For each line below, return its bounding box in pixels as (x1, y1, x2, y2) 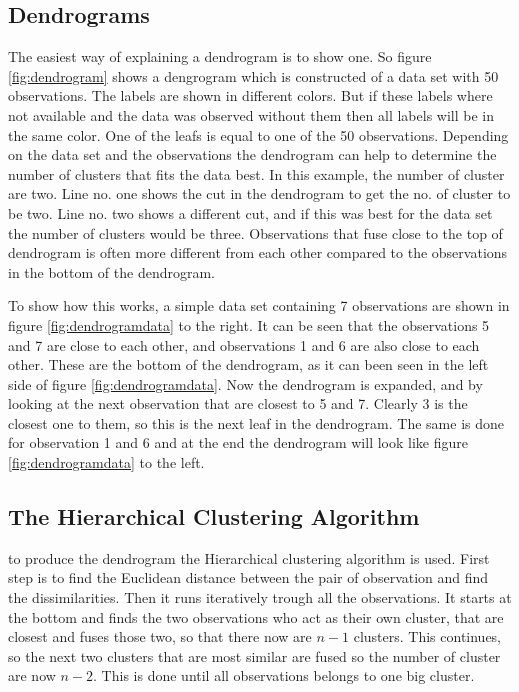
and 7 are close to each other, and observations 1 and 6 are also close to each (8, 334, 480, 355)
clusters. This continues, (353, 626, 502, 647)
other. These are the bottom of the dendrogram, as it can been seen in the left (8, 354, 489, 375)
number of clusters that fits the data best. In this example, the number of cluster (8, 163, 505, 184)
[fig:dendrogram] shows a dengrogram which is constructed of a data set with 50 (8, 65, 499, 86)
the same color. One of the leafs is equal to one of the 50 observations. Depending (8, 124, 509, 145)
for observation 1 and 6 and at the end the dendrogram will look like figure (8, 432, 468, 453)
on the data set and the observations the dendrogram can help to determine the (8, 144, 497, 165)
